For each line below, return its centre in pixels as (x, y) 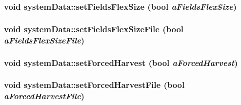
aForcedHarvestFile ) (44, 96)
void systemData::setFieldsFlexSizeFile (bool (94, 29)
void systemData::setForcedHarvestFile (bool (94, 85)
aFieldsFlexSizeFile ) (44, 40)
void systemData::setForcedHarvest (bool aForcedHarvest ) (121, 62)
